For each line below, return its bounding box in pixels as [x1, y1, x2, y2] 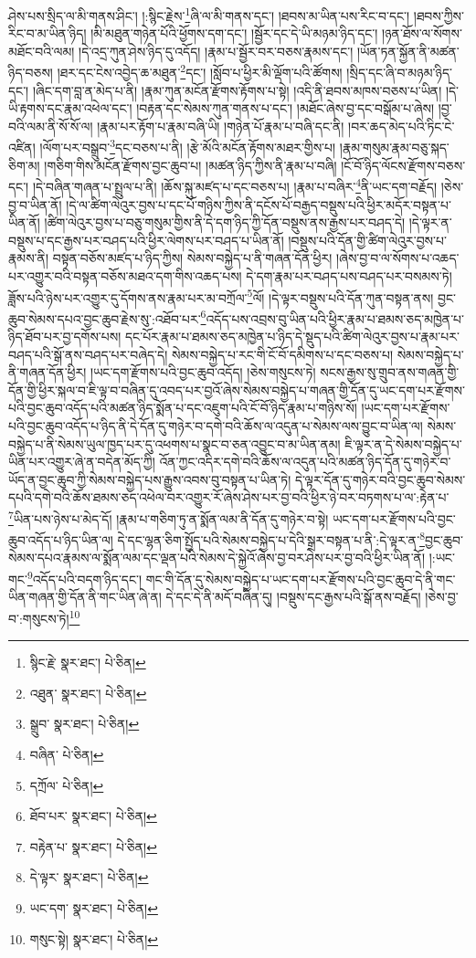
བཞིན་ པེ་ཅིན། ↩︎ [29, 744, 104, 763]
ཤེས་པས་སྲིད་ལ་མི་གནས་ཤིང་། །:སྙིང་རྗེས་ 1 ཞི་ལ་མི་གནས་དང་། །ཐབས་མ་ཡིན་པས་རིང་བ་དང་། [8, 4, 410, 25]
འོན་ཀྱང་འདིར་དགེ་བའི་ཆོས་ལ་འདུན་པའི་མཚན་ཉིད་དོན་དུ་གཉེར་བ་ [159, 452, 451, 471]
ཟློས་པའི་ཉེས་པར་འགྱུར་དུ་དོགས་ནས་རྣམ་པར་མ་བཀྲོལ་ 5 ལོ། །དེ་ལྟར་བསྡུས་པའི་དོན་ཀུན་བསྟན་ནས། [8, 285, 434, 307]
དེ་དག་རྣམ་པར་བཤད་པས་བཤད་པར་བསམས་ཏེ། [246, 266, 452, 285]
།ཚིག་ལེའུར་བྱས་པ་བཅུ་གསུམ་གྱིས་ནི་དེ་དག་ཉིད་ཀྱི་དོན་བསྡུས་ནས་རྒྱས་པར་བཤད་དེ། [44, 213, 406, 232]
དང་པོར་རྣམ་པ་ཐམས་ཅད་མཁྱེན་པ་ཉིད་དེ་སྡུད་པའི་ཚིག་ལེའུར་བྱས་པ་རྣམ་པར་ [125, 327, 460, 346]
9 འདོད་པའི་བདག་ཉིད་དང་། [26, 567, 143, 588]
